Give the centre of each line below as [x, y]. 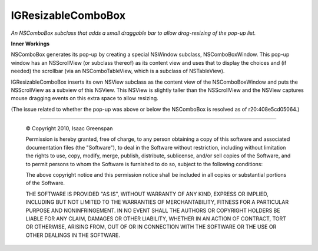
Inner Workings [30, 44]
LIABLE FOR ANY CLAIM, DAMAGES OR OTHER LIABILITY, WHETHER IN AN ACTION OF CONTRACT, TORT [156, 219]
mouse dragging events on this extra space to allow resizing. [85, 98]
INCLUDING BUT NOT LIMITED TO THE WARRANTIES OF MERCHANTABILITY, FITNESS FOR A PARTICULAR [157, 202]
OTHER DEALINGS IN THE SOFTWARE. [73, 235]
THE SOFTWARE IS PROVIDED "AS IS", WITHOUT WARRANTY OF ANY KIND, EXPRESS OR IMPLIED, [147, 194]
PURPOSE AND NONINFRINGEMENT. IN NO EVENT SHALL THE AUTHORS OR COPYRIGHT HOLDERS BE [153, 210]
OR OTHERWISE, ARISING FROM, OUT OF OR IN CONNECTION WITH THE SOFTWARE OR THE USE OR [151, 227]
